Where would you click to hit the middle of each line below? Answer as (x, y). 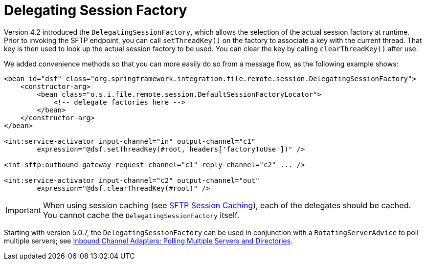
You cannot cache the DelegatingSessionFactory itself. (141, 215)
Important (23, 210)
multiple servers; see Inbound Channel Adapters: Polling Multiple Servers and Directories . (148, 241)
